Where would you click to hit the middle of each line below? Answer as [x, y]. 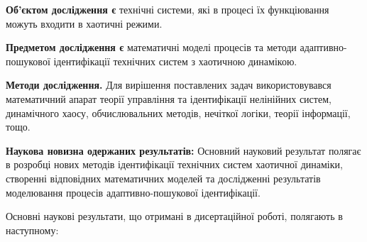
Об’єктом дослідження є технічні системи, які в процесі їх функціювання [168, 9]
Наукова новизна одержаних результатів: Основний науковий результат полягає [183, 150]
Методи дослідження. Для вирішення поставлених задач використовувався [169, 85]
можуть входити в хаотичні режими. [84, 23]
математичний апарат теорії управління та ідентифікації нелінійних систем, [169, 98]
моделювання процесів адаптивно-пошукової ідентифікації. [133, 192]
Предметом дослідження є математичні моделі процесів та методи [151, 47]
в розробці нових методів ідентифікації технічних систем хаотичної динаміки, [174, 164]
